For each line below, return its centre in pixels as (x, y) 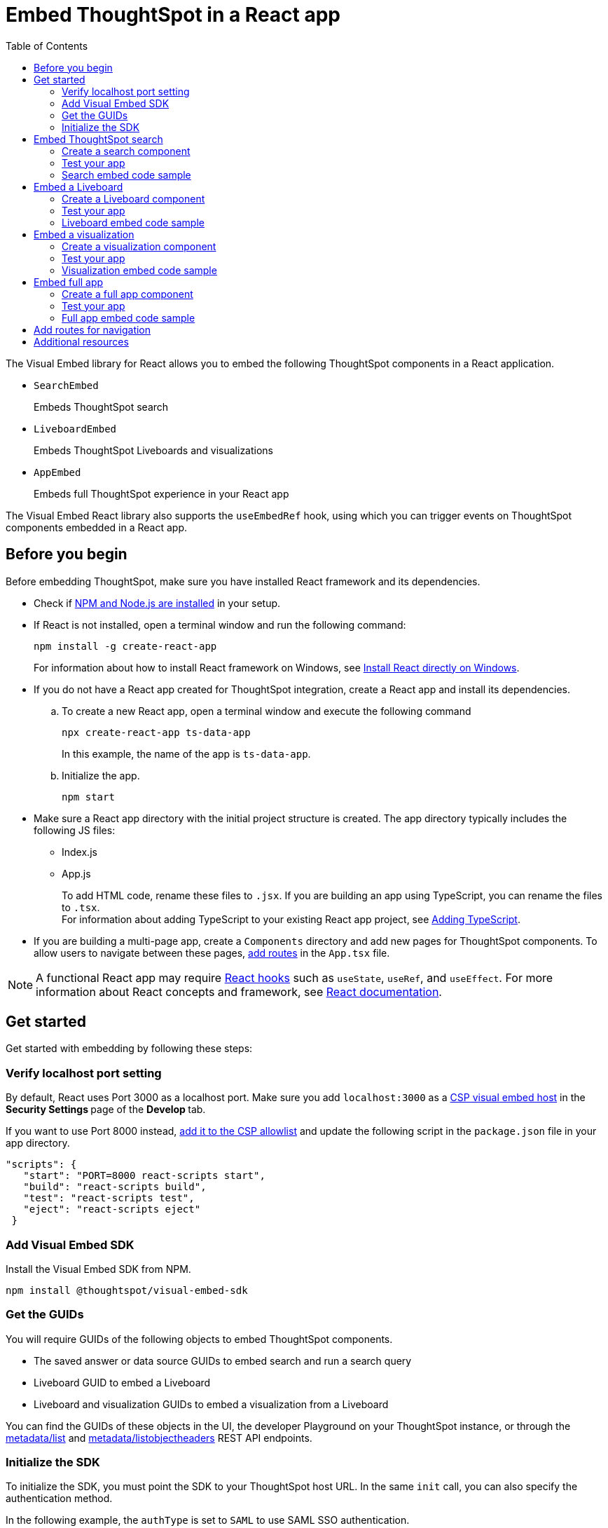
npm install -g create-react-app (125, 646)
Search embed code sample (126, 175)
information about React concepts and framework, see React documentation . (239, 991)
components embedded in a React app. (96, 527)
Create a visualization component (139, 246)
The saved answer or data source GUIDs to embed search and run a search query (223, 1360)
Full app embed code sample (129, 318)
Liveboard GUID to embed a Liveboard (122, 1382)
